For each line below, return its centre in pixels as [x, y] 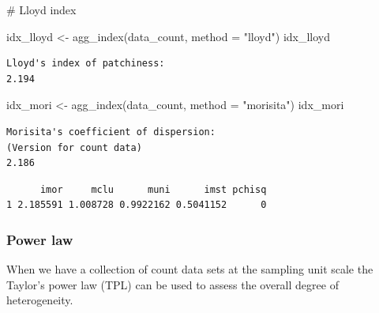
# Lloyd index [41, 9]
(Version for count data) [74, 147]
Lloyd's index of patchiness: [86, 64]
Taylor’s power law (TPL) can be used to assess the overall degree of [173, 284]
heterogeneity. [40, 300]
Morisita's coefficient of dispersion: [111, 132]
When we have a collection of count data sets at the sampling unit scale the [190, 269]
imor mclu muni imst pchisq [153, 189]
